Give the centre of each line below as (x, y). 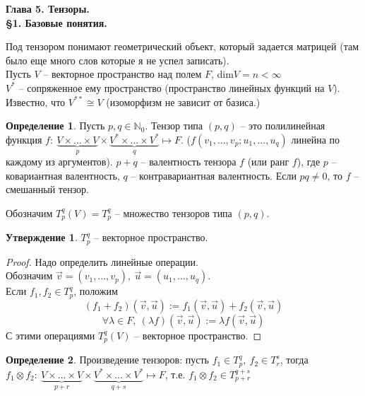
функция (24, 139)
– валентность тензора (189, 162)
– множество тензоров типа (173, 212)
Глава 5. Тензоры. (48, 8)
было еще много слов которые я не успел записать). (118, 60)
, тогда (294, 360)
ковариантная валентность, (63, 175)
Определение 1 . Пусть (55, 126)
